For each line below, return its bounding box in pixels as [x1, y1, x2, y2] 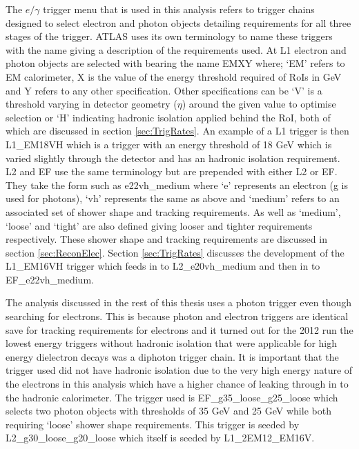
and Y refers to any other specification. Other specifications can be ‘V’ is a [6, 83, 322, 97]
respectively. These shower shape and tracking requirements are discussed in [6, 232, 327, 246]
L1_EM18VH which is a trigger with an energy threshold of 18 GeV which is [6, 137, 332, 151]
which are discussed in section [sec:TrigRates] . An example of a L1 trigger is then [6, 123, 349, 138]
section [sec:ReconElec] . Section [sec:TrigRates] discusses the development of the [6, 245, 345, 259]
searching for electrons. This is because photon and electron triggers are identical [6, 309, 349, 323]
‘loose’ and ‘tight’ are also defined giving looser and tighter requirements [6, 218, 313, 232]
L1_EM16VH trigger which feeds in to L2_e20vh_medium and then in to [6, 259, 320, 273]
